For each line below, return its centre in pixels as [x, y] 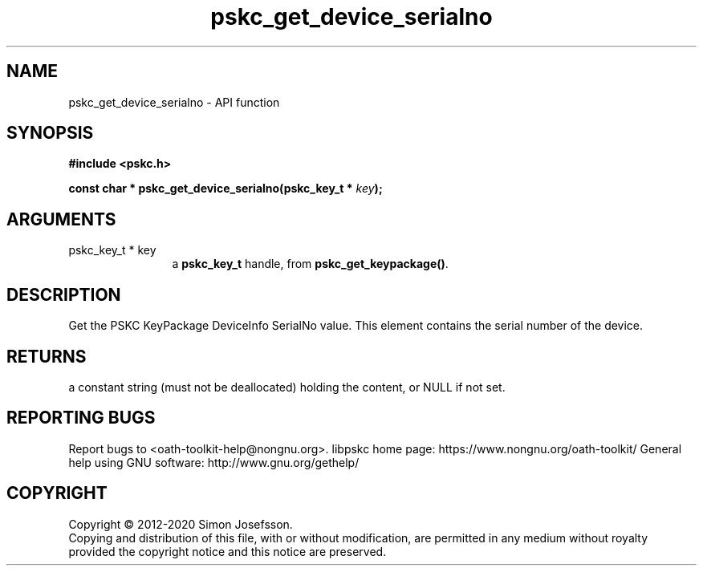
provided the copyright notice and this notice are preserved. [228, 551]
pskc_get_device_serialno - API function [174, 102]
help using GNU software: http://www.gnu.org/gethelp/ [214, 462]
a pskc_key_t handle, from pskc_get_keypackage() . [310, 264]
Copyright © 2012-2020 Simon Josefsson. [181, 524]
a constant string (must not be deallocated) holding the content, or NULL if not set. [287, 387]
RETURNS [47, 356]
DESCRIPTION [64, 294]
